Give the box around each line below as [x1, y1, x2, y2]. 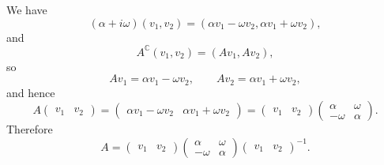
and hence [6, 84, 55, 100]
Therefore [6, 121, 53, 137]
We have [6, 2, 47, 17]
